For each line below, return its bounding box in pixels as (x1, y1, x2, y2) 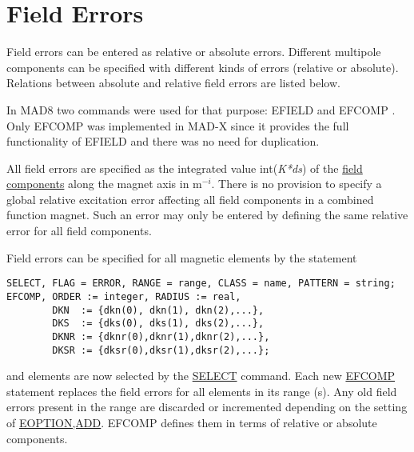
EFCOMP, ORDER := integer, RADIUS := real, (6, 290, 241, 302)
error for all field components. (6, 222, 152, 239)
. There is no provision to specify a (211, 175, 382, 192)
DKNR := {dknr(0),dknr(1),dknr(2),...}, (52, 330, 270, 342)
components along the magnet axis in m (6, 175, 202, 192)
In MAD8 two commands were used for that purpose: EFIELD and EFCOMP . (6, 101, 396, 118)
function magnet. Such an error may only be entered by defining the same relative (6, 206, 408, 223)
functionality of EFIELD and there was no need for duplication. (6, 133, 320, 150)
